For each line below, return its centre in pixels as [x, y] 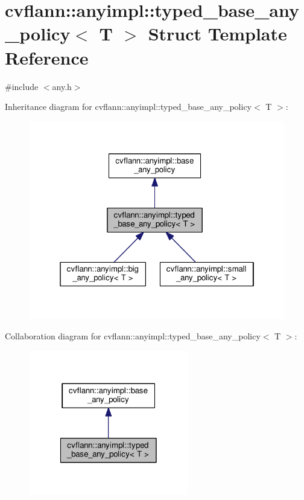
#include [22, 86]
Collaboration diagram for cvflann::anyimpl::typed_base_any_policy [133, 335]
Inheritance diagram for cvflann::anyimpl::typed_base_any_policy [128, 107]
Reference [47, 57]
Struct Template [217, 34]
